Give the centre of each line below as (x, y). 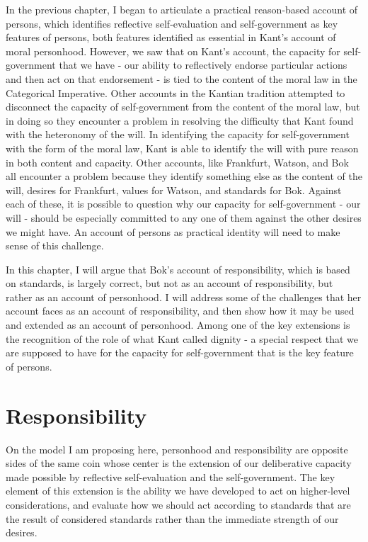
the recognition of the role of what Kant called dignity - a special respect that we (182, 338)
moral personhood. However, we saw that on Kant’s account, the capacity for (173, 51)
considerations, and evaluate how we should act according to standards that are (178, 504)
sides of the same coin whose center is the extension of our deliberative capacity (179, 463)
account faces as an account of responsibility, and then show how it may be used (180, 311)
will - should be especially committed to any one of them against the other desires (184, 217)
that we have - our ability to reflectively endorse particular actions (203, 65)
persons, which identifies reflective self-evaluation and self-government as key (172, 23)
